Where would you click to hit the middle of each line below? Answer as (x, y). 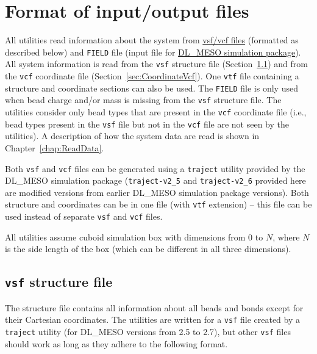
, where (286, 237)
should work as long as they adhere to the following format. (116, 343)
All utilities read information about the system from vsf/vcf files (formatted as (152, 40)
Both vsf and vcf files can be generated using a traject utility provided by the (155, 168)
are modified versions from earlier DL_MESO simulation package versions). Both (157, 192)
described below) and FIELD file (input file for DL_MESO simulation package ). (153, 52)
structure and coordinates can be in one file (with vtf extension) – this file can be (158, 204)
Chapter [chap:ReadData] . (55, 147)
